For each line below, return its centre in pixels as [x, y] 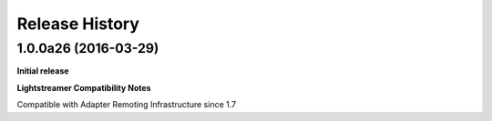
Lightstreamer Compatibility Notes [84, 87]
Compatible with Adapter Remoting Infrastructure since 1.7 [127, 105]
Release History [78, 24]
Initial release [43, 71]
